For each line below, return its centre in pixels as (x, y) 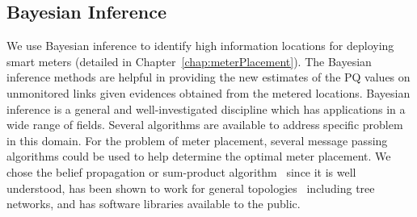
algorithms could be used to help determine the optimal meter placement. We (199, 156)
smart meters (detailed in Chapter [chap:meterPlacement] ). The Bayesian (189, 61)
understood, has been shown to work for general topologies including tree (191, 188)
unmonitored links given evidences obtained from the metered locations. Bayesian (208, 92)
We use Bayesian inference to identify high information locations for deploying (200, 46)
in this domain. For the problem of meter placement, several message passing (197, 140)
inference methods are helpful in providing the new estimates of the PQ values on (208, 77)
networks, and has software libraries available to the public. (154, 204)
